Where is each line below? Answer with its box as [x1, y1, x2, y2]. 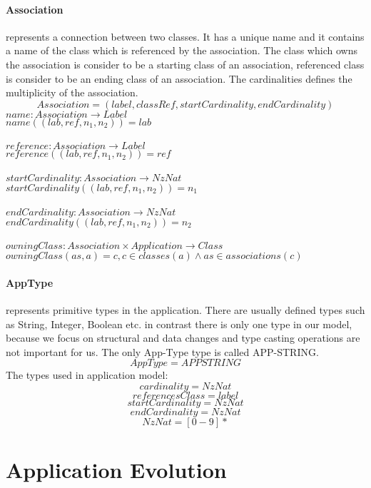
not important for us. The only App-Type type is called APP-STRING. [6, 344, 319, 359]
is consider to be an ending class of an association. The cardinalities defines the [6, 71, 352, 86]
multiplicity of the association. [6, 85, 138, 100]
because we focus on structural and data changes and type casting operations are [6, 330, 360, 345]
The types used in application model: [6, 367, 168, 382]
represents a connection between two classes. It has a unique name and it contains [6, 29, 365, 44]
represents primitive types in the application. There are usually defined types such [6, 302, 365, 317]
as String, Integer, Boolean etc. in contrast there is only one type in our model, [6, 316, 352, 331]
